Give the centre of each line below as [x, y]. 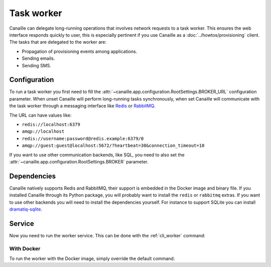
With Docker [25, 248]
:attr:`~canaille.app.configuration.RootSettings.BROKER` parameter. [79, 161]
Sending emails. [38, 58]
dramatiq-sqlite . [26, 209]
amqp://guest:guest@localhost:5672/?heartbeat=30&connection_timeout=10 [113, 146]
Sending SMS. [36, 65]
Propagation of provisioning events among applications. [80, 51]
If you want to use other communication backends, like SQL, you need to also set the [97, 155]
